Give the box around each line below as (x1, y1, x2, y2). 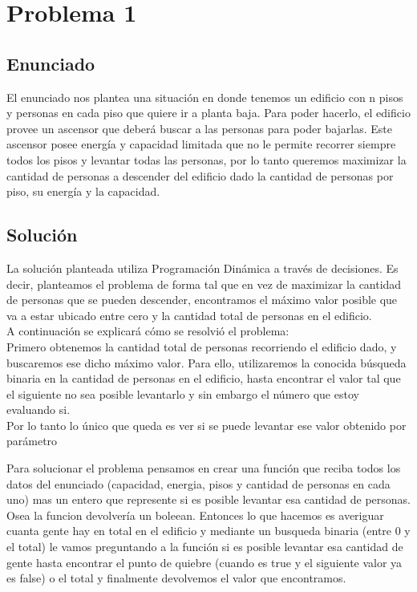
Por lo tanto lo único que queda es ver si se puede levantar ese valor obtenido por (6, 416, 407, 433)
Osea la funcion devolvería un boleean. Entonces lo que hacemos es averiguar (6, 506, 384, 523)
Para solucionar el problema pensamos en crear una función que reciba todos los (6, 460, 401, 476)
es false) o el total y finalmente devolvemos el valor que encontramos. (6, 570, 346, 586)
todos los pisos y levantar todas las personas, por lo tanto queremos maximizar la (6, 151, 407, 168)
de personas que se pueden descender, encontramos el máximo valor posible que (6, 291, 398, 308)
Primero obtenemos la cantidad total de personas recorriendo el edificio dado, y (6, 338, 397, 355)
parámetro (6, 432, 58, 449)
